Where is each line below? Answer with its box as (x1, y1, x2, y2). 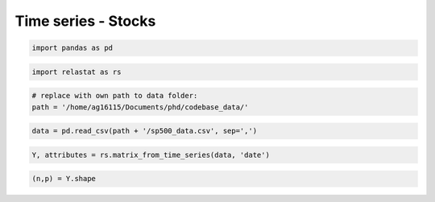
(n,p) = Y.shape (31, 174, 97, 183)
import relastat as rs (31, 67, 122, 76)
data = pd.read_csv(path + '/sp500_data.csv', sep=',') (31, 126, 258, 136)
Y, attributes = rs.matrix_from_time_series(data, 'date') (31, 150, 270, 159)
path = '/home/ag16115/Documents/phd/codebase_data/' (31, 102, 249, 112)
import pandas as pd (31, 43, 113, 52)
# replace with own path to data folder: (31, 91, 198, 101)
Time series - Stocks (14, 12, 156, 30)
